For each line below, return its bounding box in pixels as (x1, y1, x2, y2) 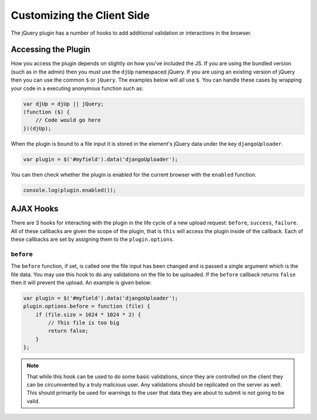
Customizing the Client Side (11, 9, 150, 22)
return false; (48, 328, 89, 334)
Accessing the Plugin (11, 45, 90, 55)
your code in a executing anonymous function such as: (11, 85, 144, 92)
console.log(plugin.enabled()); (23, 187, 117, 193)
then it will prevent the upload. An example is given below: (11, 279, 152, 286)
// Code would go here (35, 117, 101, 123)
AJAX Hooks (11, 204, 59, 214)
